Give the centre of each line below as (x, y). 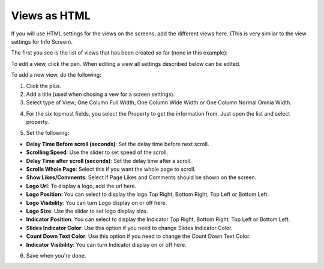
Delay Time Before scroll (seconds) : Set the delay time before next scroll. (118, 144)
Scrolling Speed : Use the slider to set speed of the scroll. (97, 152)
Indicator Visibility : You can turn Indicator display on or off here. (106, 244)
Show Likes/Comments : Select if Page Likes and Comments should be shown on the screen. (141, 177)
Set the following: (48, 133)
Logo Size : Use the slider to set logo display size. (87, 211)
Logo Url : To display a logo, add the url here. (81, 186)
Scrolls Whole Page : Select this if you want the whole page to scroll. (111, 169)
